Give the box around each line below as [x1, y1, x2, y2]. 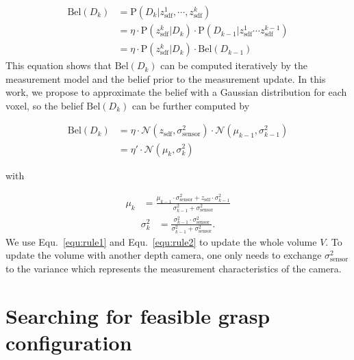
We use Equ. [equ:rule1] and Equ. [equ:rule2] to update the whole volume [5, 234, 317, 248]
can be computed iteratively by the [160, 58, 308, 73]
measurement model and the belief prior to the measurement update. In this [5, 71, 326, 86]
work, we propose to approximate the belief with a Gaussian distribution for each [5, 85, 347, 99]
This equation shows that [5, 58, 112, 73]
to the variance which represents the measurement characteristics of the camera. [5, 261, 342, 275]
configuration [5, 328, 132, 356]
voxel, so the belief [5, 98, 84, 112]
